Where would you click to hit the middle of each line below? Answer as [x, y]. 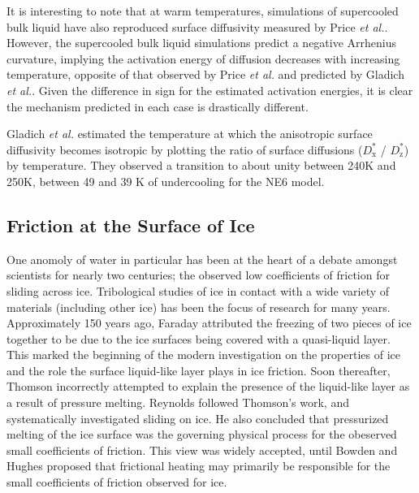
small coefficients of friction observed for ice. [117, 482]
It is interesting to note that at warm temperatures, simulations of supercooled [203, 11]
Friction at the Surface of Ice [131, 225]
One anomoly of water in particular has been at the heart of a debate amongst [202, 259]
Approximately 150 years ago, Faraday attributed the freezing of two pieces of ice [209, 323]
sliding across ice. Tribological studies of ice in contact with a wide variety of [198, 290]
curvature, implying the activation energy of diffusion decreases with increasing [203, 58]
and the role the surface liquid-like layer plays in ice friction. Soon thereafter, [199, 370]
